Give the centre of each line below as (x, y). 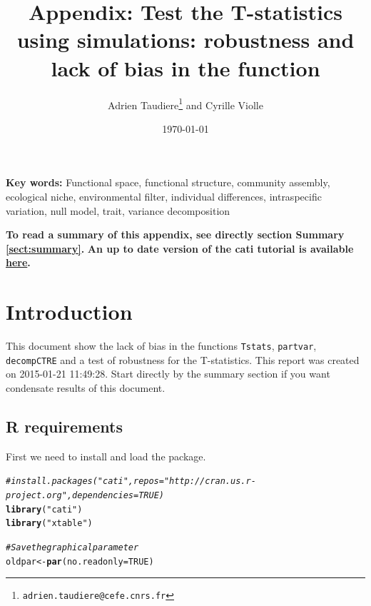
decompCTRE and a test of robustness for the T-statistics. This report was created (183, 359)
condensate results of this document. (86, 387)
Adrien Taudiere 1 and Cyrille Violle (185, 103)
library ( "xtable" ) (49, 524)
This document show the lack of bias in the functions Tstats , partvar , (161, 346)
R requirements (64, 426)
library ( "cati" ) (44, 509)
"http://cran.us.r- (210, 481)
